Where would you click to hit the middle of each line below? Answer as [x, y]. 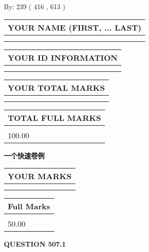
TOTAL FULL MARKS [54, 118]
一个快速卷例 [24, 155]
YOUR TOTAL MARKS [56, 87]
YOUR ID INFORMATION [63, 57]
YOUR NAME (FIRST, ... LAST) [75, 27]
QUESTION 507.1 [35, 244]
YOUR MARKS [40, 176]
